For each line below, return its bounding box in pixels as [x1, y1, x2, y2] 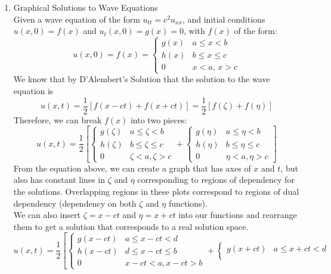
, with [184, 24, 205, 37]
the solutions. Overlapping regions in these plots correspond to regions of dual [13, 185, 299, 197]
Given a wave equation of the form [13, 13, 140, 25]
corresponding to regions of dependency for [137, 173, 295, 186]
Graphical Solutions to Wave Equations [13, 1, 158, 13]
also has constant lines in [13, 173, 105, 186]
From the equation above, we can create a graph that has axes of [13, 161, 251, 174]
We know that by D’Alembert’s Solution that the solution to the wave [13, 73, 270, 85]
